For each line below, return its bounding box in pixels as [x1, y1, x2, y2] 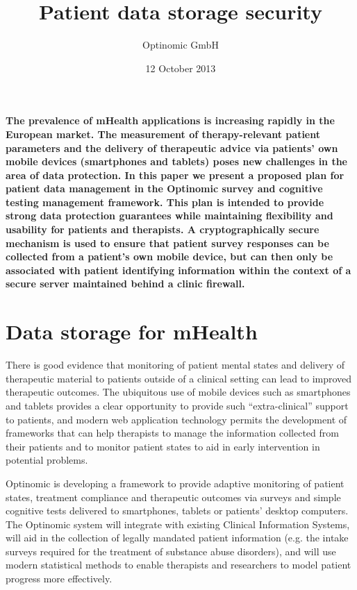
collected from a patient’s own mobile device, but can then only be [6, 249, 333, 264]
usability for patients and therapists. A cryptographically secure [6, 222, 319, 237]
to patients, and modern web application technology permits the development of [6, 412, 347, 426]
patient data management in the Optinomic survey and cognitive [6, 181, 323, 196]
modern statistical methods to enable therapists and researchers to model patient [6, 557, 351, 572]
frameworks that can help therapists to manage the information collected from [6, 425, 339, 440]
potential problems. [6, 453, 88, 467]
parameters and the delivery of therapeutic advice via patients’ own [6, 140, 338, 155]
